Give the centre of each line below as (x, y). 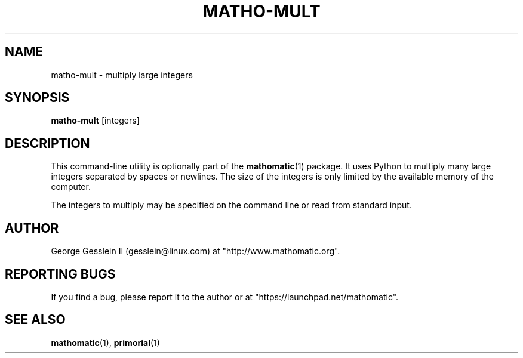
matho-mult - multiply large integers (122, 75)
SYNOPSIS (37, 98)
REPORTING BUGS (60, 274)
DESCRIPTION (47, 143)
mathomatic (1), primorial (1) (105, 342)
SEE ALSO (35, 320)
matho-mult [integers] (95, 121)
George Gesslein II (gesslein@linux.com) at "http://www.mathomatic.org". (196, 251)
